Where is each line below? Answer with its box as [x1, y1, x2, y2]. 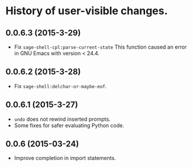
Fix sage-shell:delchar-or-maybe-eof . [14, 82, 107, 89]
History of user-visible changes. [5, 4, 168, 18]
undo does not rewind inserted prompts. [14, 115, 111, 123]
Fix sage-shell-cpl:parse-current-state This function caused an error [14, 43, 187, 50]
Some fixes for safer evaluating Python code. [14, 121, 125, 129]
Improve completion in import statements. [14, 155, 116, 162]
